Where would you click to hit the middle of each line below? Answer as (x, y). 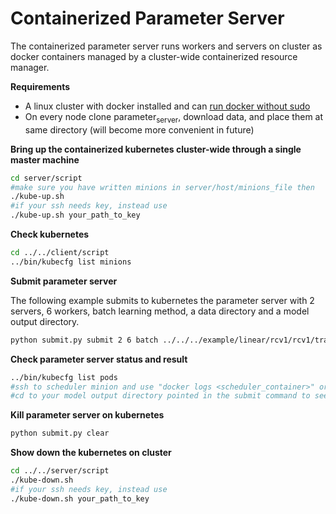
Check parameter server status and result (99, 359)
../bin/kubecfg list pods (64, 377)
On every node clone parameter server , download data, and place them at (174, 117)
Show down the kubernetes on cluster (91, 453)
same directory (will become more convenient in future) (139, 129)
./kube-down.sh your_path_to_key (80, 498)
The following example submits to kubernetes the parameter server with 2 (162, 300)
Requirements (40, 86)
